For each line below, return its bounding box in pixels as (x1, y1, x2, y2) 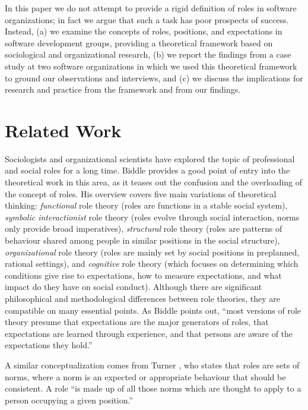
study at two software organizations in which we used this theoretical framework (5, 59, 297, 72)
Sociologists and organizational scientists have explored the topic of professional (5, 152, 295, 165)
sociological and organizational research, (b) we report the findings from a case (5, 48, 291, 61)
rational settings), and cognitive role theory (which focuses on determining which (5, 257, 299, 270)
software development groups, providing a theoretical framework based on (5, 36, 273, 49)
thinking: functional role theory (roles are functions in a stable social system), (5, 199, 288, 212)
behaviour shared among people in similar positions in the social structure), (5, 234, 280, 247)
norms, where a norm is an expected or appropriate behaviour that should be (5, 370, 286, 383)
